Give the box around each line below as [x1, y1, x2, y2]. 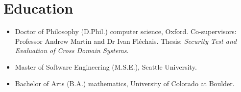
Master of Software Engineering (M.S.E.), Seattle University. [15, 61, 197, 72]
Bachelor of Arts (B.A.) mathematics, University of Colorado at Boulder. [15, 78, 235, 88]
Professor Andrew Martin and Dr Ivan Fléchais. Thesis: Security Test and [15, 36, 237, 46]
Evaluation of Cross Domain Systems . [15, 45, 129, 55]
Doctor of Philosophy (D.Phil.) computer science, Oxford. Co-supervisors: [15, 26, 237, 37]
